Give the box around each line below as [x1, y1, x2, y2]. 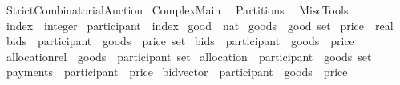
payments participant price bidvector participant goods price [6, 64, 348, 80]
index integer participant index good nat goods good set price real [6, 17, 394, 33]
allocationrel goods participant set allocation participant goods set [6, 48, 372, 64]
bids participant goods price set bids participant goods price [6, 33, 354, 49]
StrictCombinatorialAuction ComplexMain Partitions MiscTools [6, 2, 349, 17]
